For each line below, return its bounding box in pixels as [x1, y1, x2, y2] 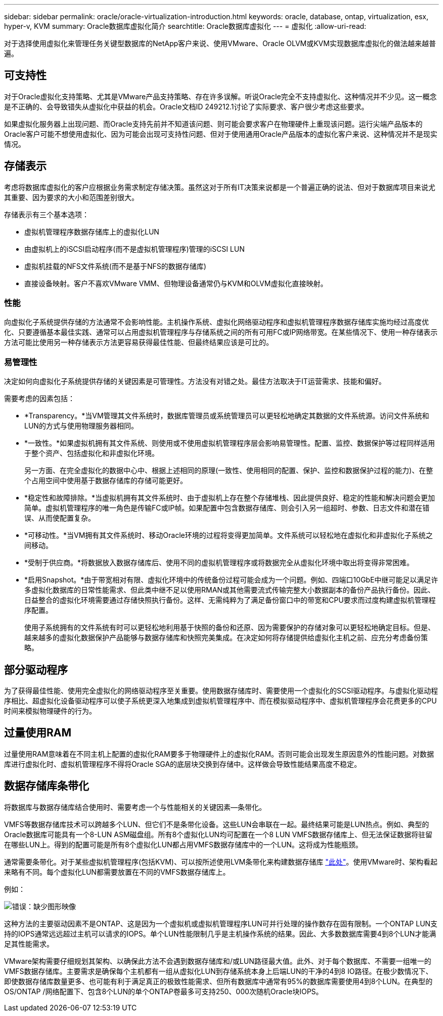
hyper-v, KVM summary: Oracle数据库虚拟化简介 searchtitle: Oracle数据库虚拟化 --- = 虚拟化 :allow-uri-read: [4, 22, 367, 30]
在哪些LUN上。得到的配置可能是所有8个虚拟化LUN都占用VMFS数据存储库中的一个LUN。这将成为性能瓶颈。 [4, 840, 363, 849]
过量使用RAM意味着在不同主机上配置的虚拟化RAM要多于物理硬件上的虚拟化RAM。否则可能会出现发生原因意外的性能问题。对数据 [4, 749, 434, 758]
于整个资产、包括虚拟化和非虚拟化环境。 [24, 449, 159, 458]
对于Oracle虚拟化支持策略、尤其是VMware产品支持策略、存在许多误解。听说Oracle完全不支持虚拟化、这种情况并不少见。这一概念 [4, 92, 437, 101]
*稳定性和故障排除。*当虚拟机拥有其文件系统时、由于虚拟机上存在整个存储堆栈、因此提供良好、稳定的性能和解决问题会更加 [24, 493, 435, 502]
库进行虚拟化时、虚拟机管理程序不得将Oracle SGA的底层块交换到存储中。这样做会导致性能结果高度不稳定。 [4, 759, 362, 768]
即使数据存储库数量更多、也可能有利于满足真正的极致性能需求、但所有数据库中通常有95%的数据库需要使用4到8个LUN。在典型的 [4, 976, 433, 986]
